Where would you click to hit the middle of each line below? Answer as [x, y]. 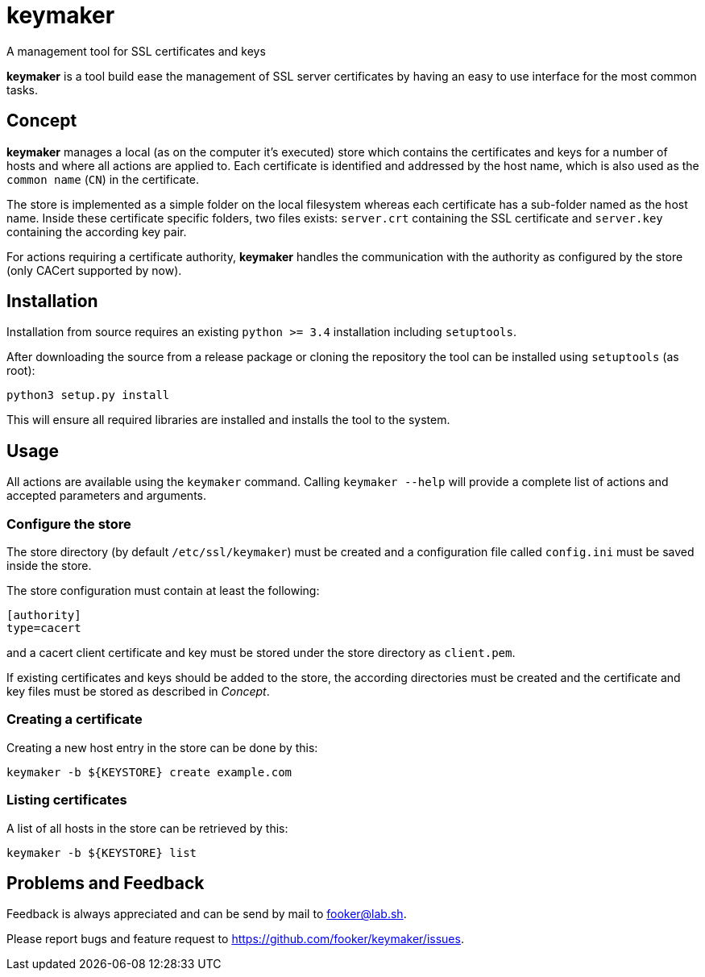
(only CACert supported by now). [94, 270]
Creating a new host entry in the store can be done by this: [162, 747]
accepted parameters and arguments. [107, 496]
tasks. [23, 89]
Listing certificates [67, 800]
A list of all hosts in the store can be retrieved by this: [147, 828]
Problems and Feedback [106, 883]
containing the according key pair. [97, 231]
